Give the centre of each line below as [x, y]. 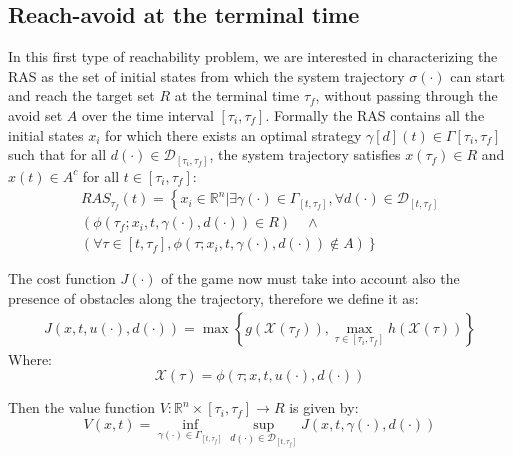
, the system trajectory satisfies [305, 154]
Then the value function [82, 407]
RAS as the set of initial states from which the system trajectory [206, 75]
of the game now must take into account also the [310, 278]
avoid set [35, 114]
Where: [30, 358]
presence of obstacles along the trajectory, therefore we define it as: [213, 297]
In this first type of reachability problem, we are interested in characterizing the [253, 56]
